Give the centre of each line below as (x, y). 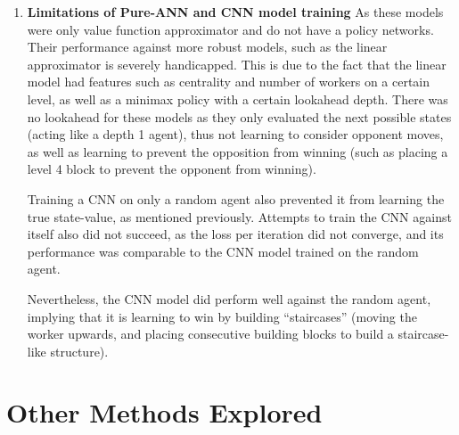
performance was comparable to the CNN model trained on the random (223, 251)
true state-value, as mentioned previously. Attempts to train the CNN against (239, 216)
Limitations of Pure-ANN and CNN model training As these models (235, 12)
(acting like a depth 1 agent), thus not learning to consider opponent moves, (235, 134)
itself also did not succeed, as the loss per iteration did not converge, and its (235, 234)
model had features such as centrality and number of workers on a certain (229, 82)
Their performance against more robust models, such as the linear (207, 47)
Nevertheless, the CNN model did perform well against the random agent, (229, 298)
